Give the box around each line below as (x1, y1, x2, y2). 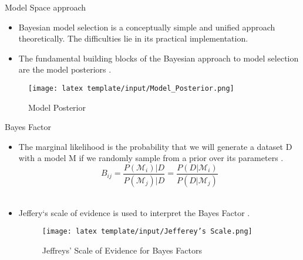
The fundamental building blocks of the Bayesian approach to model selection (18, 52, 299, 64)
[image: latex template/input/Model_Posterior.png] (28, 84, 234, 93)
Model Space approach (5, 1, 86, 13)
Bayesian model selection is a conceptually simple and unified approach (18, 20, 275, 33)
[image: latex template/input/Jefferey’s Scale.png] (42, 227, 253, 236)
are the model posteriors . (18, 63, 112, 76)
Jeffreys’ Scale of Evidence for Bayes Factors (42, 244, 202, 256)
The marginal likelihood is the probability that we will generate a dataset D (18, 140, 292, 152)
